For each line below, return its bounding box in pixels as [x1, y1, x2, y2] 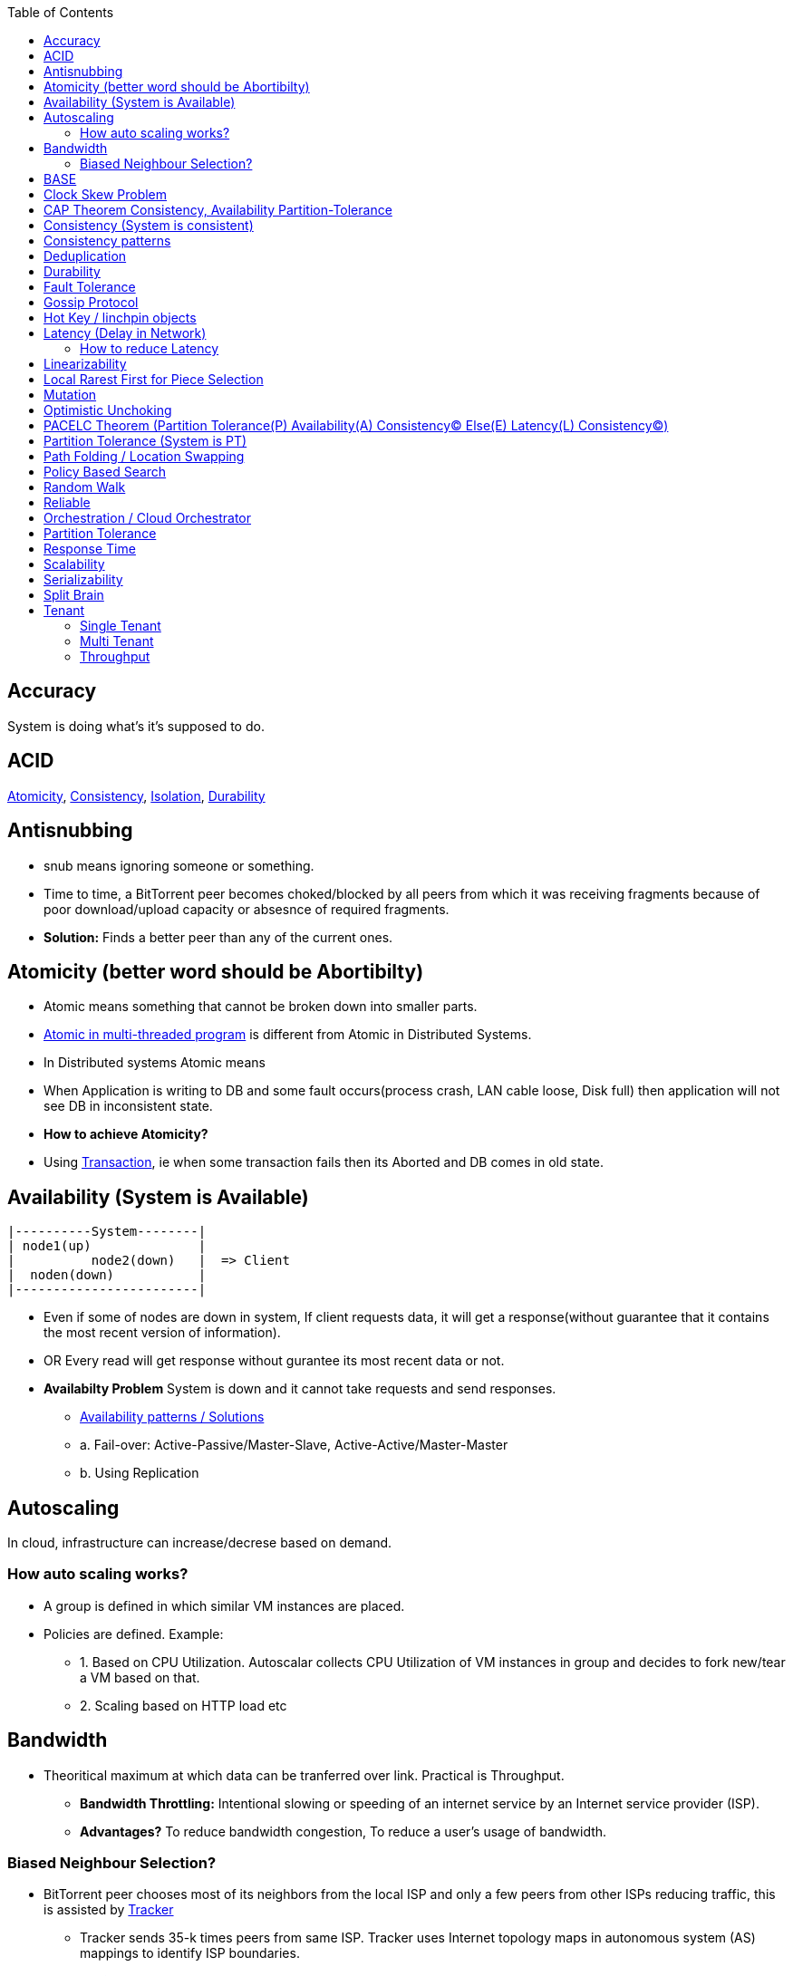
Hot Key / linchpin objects [44, 310, 197, 325]
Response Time [44, 541, 136, 556]
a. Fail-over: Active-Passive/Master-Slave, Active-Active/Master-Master [80, 1437, 508, 1453]
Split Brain [44, 587, 104, 602]
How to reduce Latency [80, 341, 219, 356]
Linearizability [44, 356, 127, 371]
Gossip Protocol [44, 294, 139, 310]
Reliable [44, 495, 91, 510]
